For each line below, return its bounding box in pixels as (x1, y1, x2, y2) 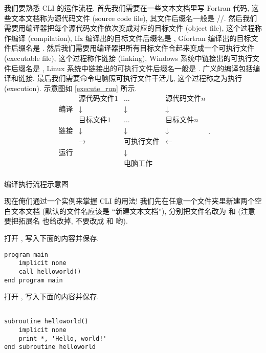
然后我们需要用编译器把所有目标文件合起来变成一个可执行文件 (47, 42, 255, 53)
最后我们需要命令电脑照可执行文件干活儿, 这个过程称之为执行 (37, 73, 242, 83)
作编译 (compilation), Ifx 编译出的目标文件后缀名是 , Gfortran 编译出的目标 (4, 32, 251, 43)
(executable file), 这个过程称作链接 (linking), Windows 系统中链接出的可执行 (4, 52, 252, 63)
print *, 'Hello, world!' (18, 335, 107, 342)
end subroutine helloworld (4, 343, 96, 351)
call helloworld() (18, 268, 81, 275)
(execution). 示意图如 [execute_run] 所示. (4, 82, 137, 93)
